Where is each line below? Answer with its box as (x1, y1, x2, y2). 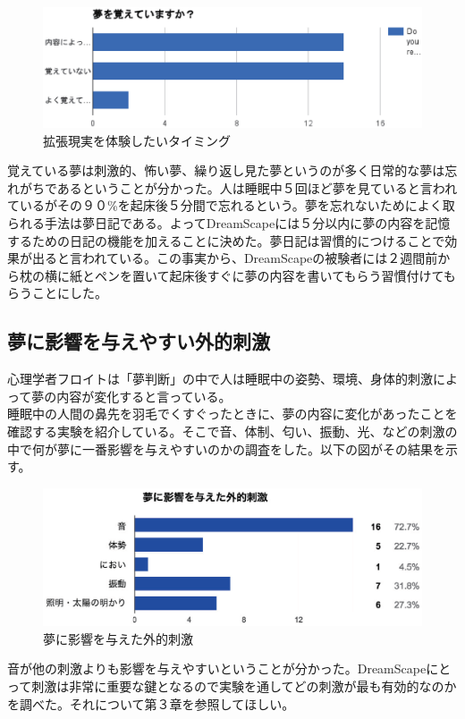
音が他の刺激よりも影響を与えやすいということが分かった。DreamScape (7, 659, 427, 678)
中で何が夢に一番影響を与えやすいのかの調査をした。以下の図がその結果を (7, 439, 445, 458)
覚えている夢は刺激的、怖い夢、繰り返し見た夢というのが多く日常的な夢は (7, 161, 445, 180)
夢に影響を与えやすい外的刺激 (7, 327, 270, 355)
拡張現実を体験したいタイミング (43, 131, 231, 149)
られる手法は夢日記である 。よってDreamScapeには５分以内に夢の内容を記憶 (7, 213, 451, 232)
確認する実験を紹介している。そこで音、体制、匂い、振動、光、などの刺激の (7, 421, 458, 440)
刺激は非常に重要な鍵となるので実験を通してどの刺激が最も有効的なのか (31, 676, 457, 695)
